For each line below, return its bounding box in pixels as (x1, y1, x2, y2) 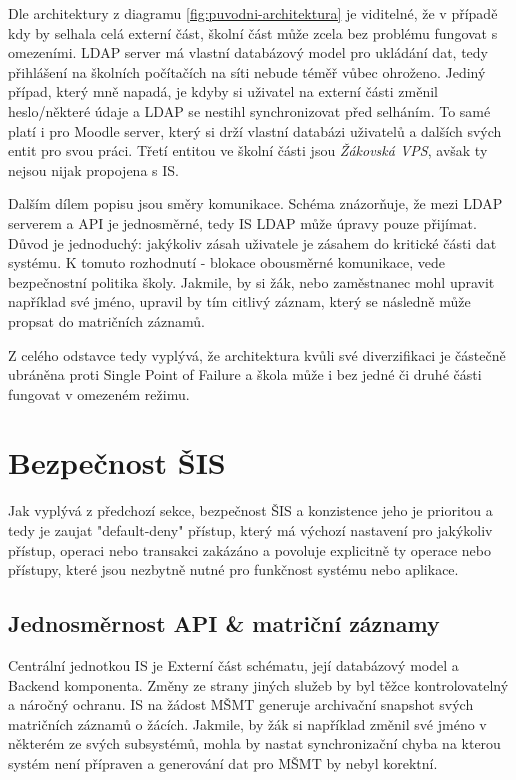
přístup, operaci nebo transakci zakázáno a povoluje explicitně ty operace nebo (8, 539, 491, 560)
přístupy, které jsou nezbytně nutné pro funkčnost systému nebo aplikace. (8, 559, 459, 580)
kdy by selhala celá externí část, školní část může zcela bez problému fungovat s (8, 22, 498, 43)
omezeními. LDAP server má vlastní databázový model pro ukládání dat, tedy (8, 42, 488, 63)
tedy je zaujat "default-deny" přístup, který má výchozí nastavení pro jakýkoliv (8, 520, 493, 540)
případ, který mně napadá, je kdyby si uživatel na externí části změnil (8, 81, 439, 102)
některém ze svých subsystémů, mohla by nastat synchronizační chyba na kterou (8, 733, 501, 754)
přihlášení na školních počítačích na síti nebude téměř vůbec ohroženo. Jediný (8, 61, 486, 82)
